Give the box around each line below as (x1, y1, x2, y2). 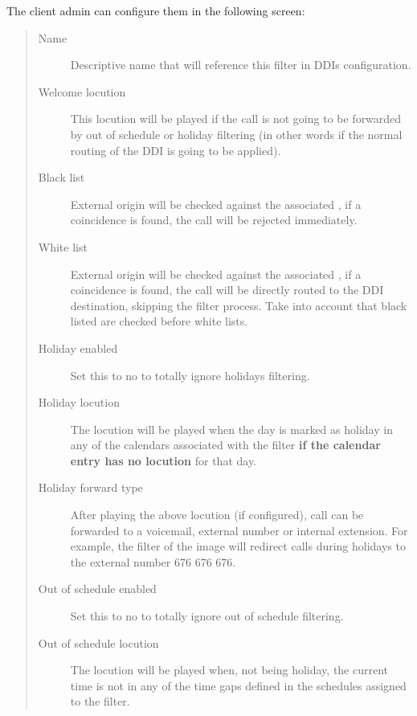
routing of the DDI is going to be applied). (70, 141, 281, 158)
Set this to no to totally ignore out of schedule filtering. (70, 608, 344, 624)
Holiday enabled (38, 339, 118, 356)
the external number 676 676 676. (70, 553, 236, 570)
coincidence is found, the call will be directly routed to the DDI (70, 281, 384, 298)
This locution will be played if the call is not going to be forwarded (70, 110, 402, 127)
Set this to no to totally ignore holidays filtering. (70, 366, 310, 383)
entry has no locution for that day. (70, 452, 257, 468)
